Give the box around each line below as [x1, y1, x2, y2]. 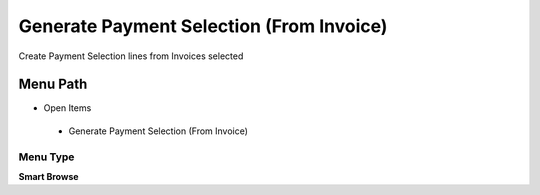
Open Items [43, 102, 92, 114]
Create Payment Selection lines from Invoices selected [18, 50, 244, 62]
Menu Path [18, 76, 88, 93]
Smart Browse [18, 170, 79, 182]
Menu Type [18, 150, 75, 164]
